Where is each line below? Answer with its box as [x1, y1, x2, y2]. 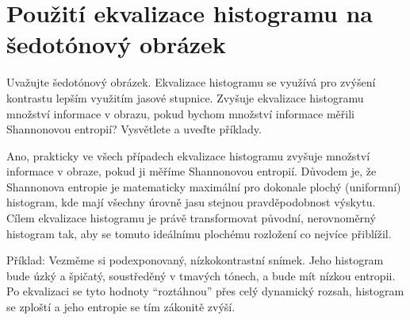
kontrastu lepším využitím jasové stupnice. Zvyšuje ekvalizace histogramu [6, 89, 364, 106]
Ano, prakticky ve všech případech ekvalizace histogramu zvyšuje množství [6, 147, 370, 164]
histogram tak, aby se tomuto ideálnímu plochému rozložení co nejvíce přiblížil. [6, 225, 392, 241]
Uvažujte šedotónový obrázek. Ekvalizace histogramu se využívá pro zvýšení [6, 74, 376, 91]
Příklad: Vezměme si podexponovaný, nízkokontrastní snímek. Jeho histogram [6, 252, 384, 268]
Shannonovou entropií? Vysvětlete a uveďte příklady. [6, 121, 262, 137]
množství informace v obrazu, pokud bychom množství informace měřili [6, 105, 354, 121]
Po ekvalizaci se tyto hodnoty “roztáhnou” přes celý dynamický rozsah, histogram [6, 283, 404, 299]
